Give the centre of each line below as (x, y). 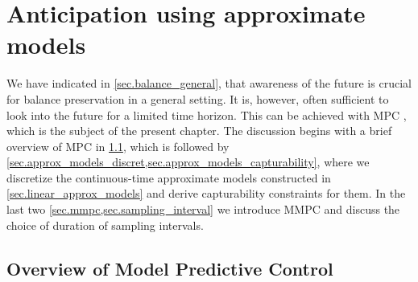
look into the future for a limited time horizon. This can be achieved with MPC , (207, 114)
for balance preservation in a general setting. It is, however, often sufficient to (198, 98)
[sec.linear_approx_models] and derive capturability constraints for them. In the (206, 193)
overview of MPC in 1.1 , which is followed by (118, 146)
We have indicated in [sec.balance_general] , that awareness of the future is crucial (209, 83)
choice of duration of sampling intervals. (105, 225)
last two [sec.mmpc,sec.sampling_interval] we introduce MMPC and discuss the (203, 209)
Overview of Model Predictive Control (170, 268)
